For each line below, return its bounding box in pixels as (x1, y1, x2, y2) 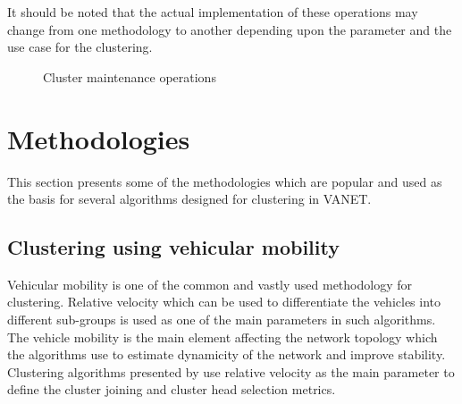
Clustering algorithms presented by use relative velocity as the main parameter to (7, 362, 455, 381)
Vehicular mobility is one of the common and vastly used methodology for (7, 274, 412, 293)
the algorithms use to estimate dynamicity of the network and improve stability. (7, 345, 446, 364)
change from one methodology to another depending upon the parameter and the (7, 20, 452, 38)
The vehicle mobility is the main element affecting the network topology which (7, 327, 438, 346)
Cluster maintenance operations (43, 67, 216, 86)
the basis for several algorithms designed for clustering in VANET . (7, 189, 372, 208)
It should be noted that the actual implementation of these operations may (7, 3, 418, 21)
